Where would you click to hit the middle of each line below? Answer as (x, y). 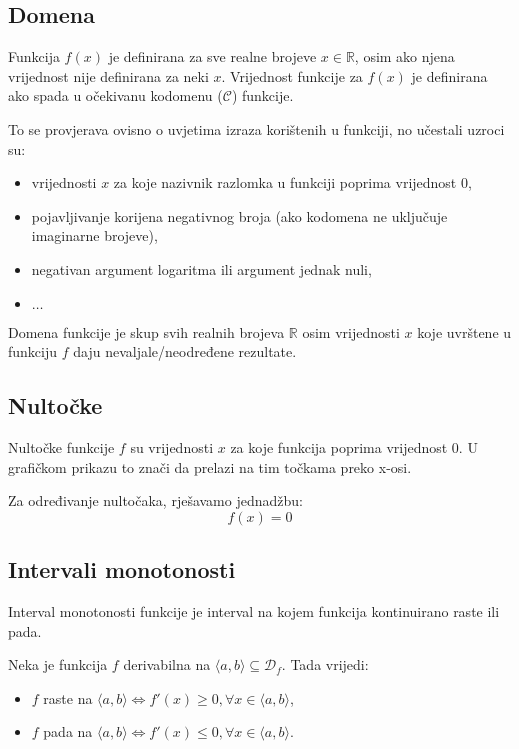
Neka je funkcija (58, 664)
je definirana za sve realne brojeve (212, 56)
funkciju (33, 351)
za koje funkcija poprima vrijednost (339, 446)
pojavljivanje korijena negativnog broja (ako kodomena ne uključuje (239, 215)
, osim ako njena (404, 56)
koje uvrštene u (464, 331)
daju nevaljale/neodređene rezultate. (185, 351)
